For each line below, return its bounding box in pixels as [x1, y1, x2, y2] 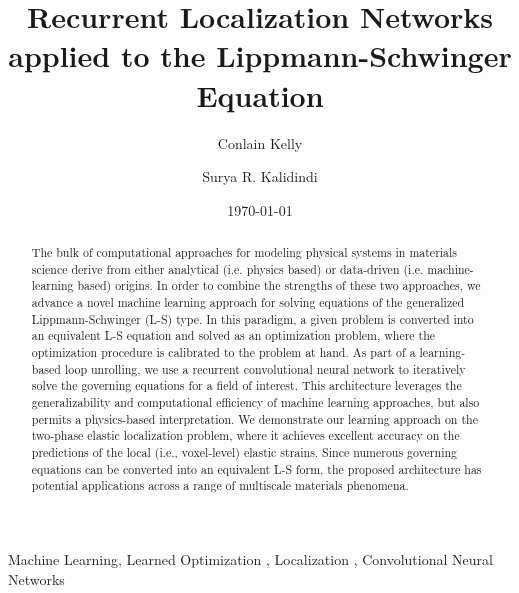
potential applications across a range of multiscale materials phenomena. [31, 477, 409, 494]
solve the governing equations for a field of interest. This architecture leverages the [31, 377, 462, 394]
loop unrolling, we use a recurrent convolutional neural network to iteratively [64, 360, 466, 377]
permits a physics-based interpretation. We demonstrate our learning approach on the [31, 410, 478, 427]
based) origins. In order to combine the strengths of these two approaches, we [77, 277, 481, 294]
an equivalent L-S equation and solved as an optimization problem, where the [31, 327, 436, 344]
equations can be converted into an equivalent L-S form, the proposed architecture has [31, 460, 482, 477]
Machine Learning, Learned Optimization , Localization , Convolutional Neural [8, 548, 493, 569]
